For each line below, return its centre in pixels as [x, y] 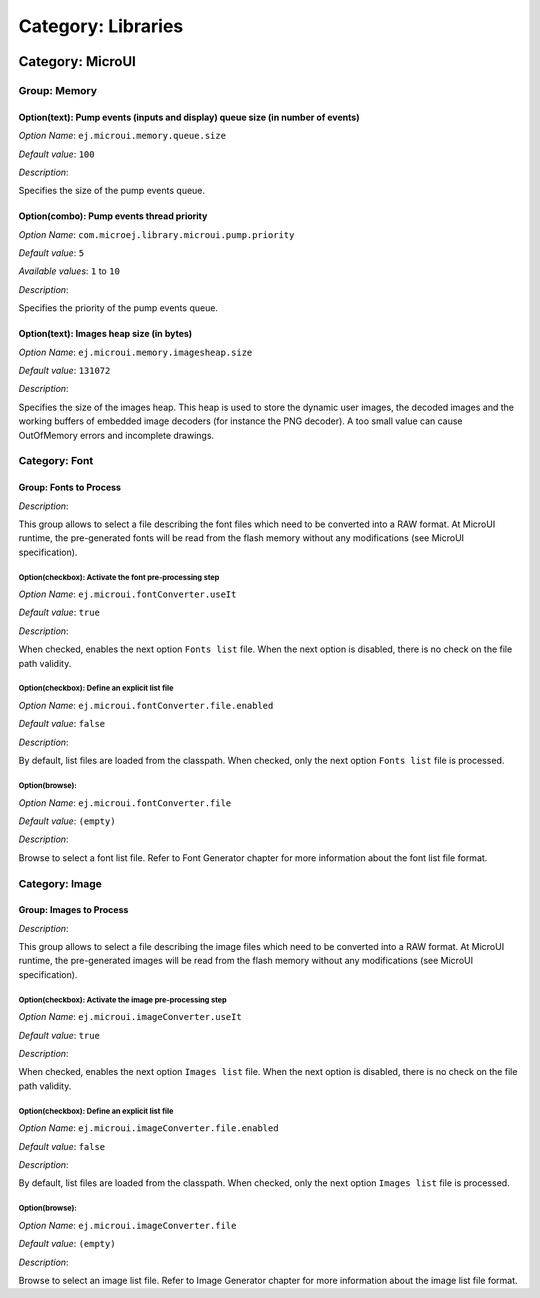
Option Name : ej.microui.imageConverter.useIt [130, 1017]
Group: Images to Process [73, 910]
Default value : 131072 [64, 371]
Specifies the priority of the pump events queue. [118, 308]
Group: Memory [58, 90]
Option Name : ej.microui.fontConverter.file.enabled [146, 706]
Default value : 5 [51, 253]
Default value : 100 [56, 154]
